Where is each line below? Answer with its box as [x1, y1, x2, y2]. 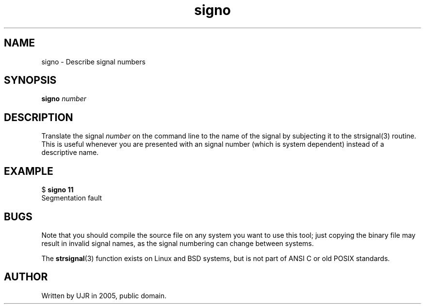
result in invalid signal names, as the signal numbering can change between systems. [41, 239, 314, 247]
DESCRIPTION [4, 111, 73, 123]
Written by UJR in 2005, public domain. [41, 291, 166, 300]
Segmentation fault [41, 194, 102, 202]
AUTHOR [4, 271, 48, 283]
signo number [41, 94, 86, 103]
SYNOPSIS [4, 74, 57, 87]
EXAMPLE [4, 165, 53, 177]
